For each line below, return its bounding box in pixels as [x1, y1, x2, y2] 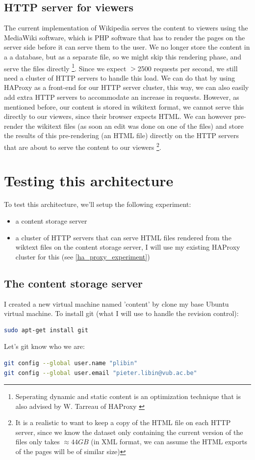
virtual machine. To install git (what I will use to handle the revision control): [4, 308, 239, 318]
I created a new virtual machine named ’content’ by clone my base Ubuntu [4, 298, 229, 309]
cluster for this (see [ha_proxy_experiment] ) [15, 251, 150, 261]
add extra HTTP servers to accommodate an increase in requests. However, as [4, 92, 239, 102]
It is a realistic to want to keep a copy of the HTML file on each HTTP [15, 417, 231, 428]
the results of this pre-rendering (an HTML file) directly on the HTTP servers [4, 130, 239, 141]
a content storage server [15, 215, 87, 226]
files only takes [15, 436, 60, 447]
